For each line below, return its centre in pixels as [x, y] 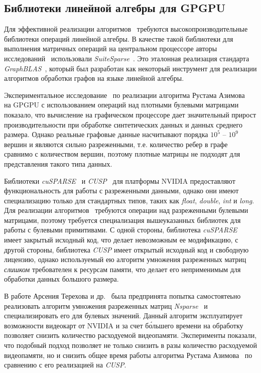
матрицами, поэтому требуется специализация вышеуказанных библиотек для [122, 220]
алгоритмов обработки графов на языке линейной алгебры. [94, 78]
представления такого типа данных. [58, 163]
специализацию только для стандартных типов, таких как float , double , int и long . [129, 200]
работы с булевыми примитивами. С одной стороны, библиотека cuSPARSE [121, 230]
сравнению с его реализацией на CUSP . [65, 365]
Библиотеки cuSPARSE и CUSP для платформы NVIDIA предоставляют [120, 180]
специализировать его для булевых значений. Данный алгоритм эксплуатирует [123, 316]
